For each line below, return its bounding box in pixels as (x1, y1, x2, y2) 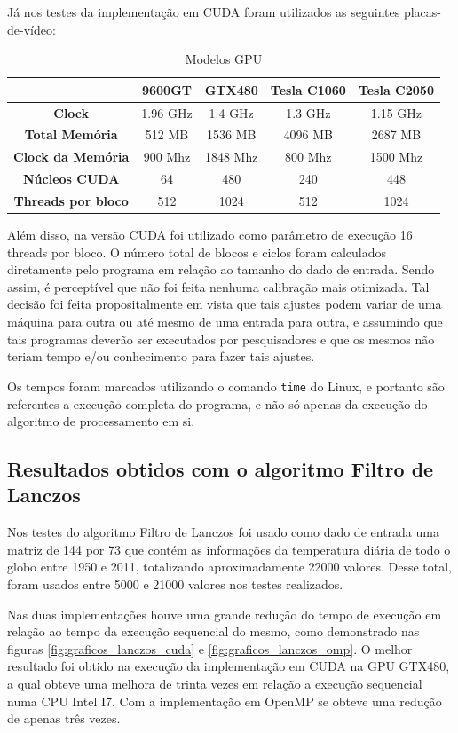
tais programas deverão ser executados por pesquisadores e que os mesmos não (7, 329, 435, 348)
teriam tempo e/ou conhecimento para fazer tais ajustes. (7, 347, 315, 366)
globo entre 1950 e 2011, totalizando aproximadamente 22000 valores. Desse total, (7, 557, 453, 576)
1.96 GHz (141, 103, 193, 122)
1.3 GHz (286, 103, 331, 122)
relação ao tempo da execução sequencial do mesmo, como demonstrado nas (7, 622, 420, 641)
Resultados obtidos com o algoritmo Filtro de (7, 455, 434, 483)
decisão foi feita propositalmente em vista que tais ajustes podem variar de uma (7, 295, 442, 313)
